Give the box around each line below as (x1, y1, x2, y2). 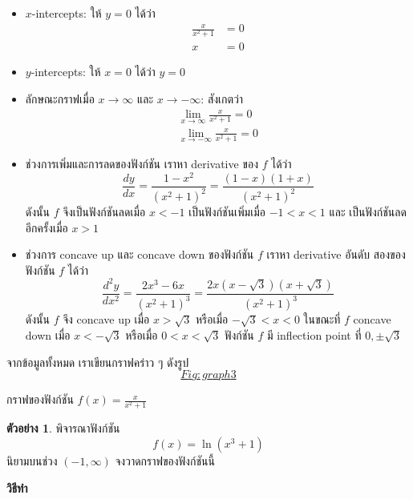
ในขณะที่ (303, 311, 341, 328)
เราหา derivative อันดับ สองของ (266, 246, 406, 263)
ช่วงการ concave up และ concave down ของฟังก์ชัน (25, 246, 254, 263)
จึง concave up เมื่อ (63, 311, 150, 328)
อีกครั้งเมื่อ (25, 219, 68, 235)
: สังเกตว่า (200, 90, 244, 107)
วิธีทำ (6, 479, 28, 496)
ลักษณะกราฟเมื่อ (25, 90, 95, 107)
